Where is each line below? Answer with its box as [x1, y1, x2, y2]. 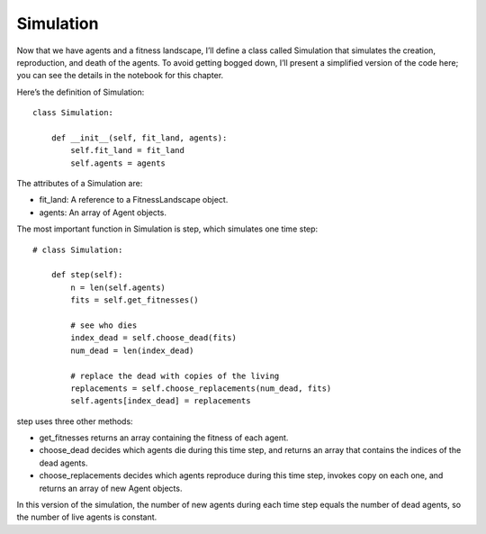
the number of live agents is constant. [16, 511, 157, 522]
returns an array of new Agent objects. [39, 483, 183, 493]
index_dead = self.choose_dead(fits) [70, 333, 238, 343]
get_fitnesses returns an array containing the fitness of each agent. [39, 432, 289, 443]
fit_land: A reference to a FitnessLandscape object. [39, 195, 229, 205]
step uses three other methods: [16, 415, 134, 427]
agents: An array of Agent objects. [39, 207, 166, 218]
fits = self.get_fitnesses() [70, 295, 200, 305]
